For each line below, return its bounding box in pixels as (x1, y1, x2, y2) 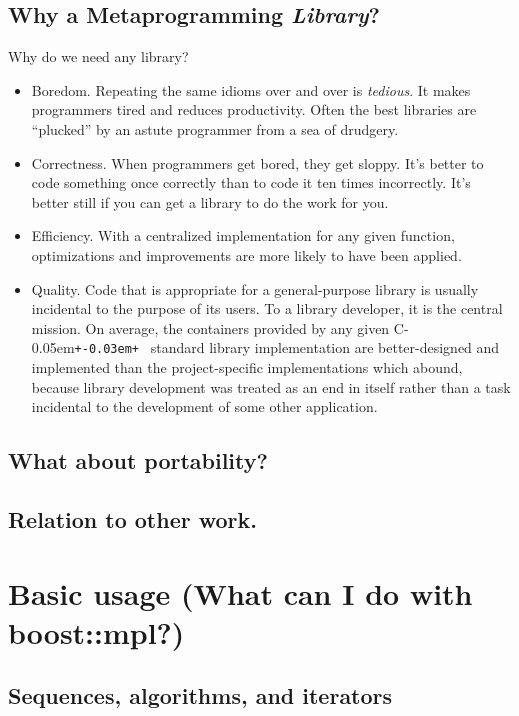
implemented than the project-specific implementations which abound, (31, 356, 463, 377)
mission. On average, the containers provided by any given (31, 317, 390, 338)
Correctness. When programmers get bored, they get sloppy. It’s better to (31, 152, 484, 173)
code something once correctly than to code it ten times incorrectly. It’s (31, 172, 471, 193)
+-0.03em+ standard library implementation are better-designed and (74, 337, 500, 358)
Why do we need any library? (8, 46, 189, 67)
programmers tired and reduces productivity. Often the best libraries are (31, 99, 477, 120)
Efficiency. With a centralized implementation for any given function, (31, 225, 455, 246)
